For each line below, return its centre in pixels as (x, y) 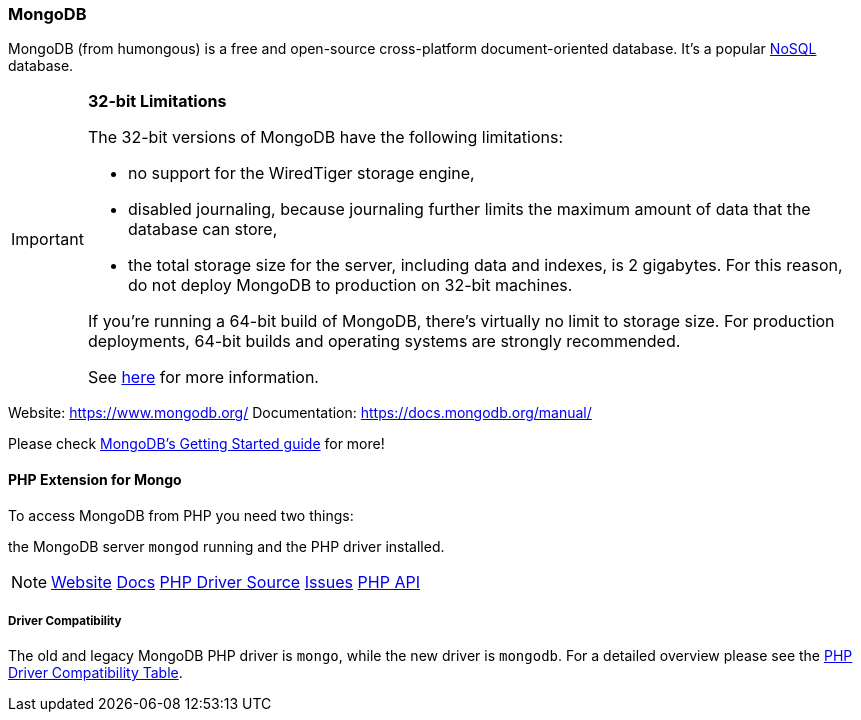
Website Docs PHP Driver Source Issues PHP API (235, 581)
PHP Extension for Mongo (95, 479)
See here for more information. (203, 377)
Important (47, 239)
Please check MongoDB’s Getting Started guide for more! (196, 444)
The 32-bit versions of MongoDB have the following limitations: (325, 137)
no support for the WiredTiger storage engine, (301, 173)
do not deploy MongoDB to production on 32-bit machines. (350, 285)
